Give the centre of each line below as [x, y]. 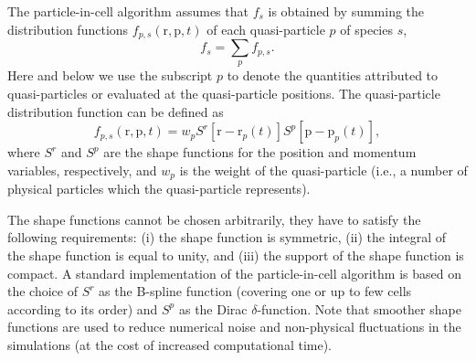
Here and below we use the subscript [110, 75]
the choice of [42, 291]
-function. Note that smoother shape [359, 308]
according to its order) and [83, 308]
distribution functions [68, 29]
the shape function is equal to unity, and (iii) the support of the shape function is [236, 255]
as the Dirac [213, 308]
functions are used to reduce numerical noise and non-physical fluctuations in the [234, 327]
